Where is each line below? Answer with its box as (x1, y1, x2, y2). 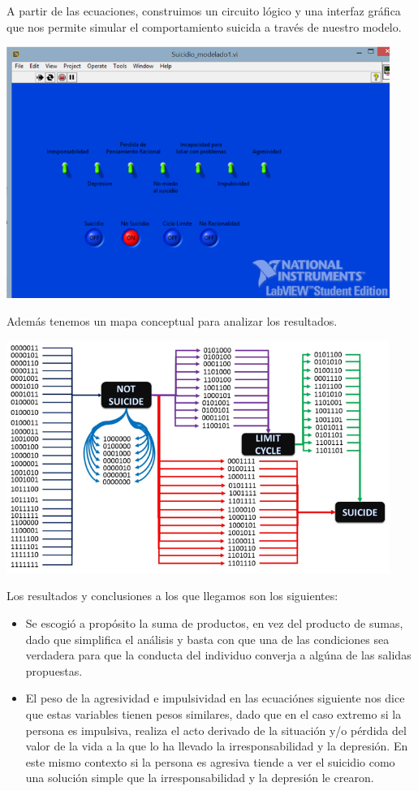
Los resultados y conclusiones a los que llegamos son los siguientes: (6, 587, 338, 604)
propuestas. (25, 662, 83, 679)
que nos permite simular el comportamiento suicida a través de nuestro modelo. (6, 18, 402, 35)
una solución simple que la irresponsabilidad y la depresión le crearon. (25, 769, 374, 786)
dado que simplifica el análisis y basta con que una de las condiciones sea (25, 630, 390, 647)
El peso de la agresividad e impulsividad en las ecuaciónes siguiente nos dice (25, 689, 405, 707)
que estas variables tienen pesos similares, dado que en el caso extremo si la (25, 705, 402, 722)
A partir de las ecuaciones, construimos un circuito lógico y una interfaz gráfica (6, 2, 401, 19)
